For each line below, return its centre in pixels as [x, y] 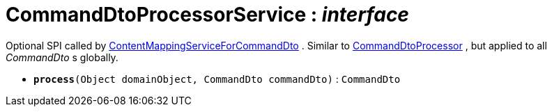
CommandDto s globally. [62, 57]
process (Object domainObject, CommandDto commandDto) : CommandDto [217, 79]
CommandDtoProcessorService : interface [207, 15]
